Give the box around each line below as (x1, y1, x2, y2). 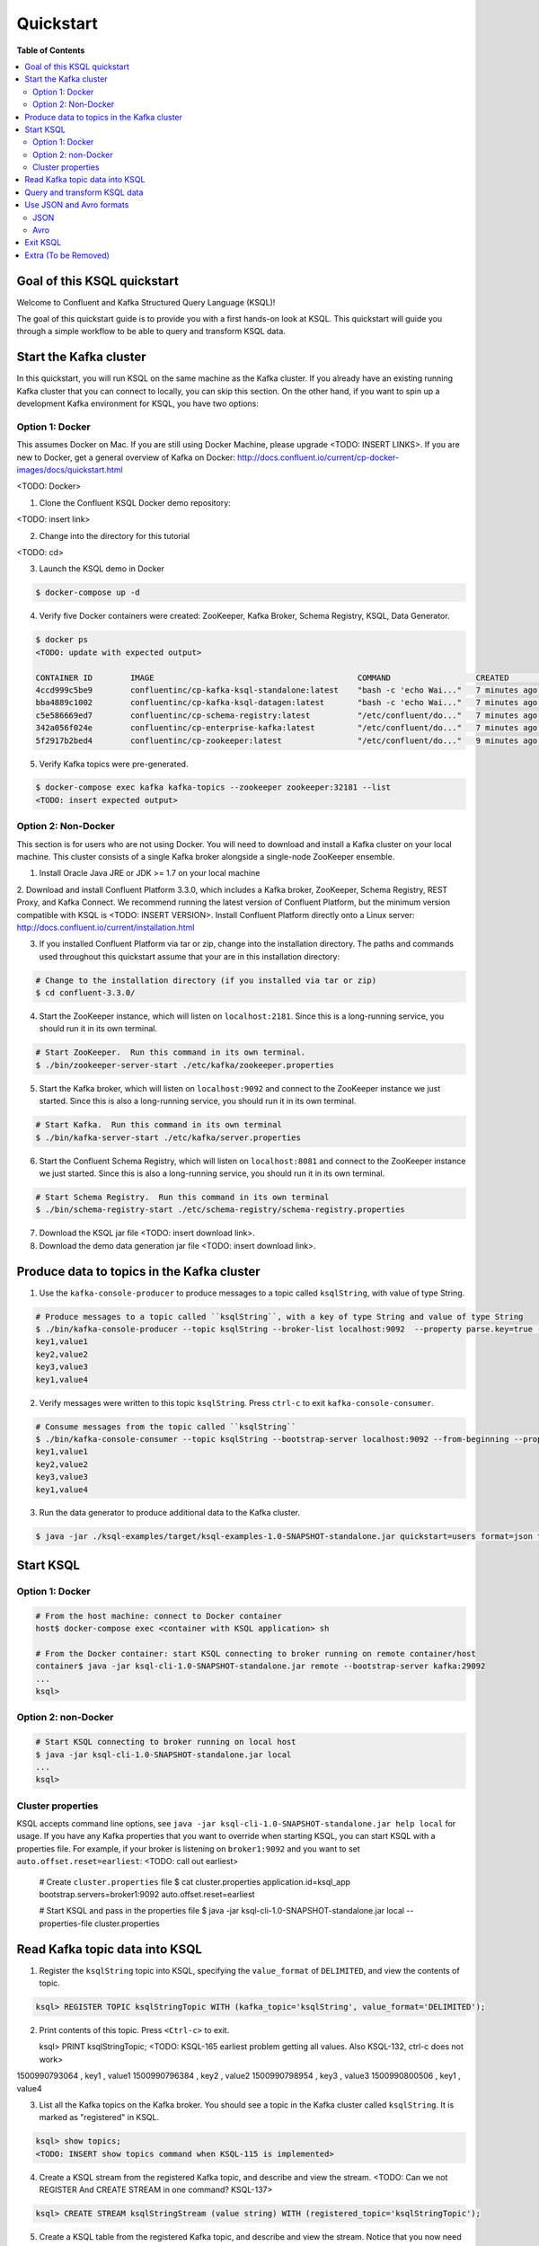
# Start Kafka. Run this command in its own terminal (35, 1119, 282, 1130)
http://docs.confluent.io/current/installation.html (16, 922, 195, 933)
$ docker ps (35, 634, 89, 645)
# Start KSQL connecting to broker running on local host (35, 1737, 296, 1747)
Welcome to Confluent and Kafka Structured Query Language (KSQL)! (16, 296, 276, 307)
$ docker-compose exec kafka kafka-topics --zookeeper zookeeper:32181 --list (35, 783, 391, 792)
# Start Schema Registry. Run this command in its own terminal (35, 1191, 330, 1202)
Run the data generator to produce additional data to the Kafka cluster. (39, 1508, 301, 1518)
